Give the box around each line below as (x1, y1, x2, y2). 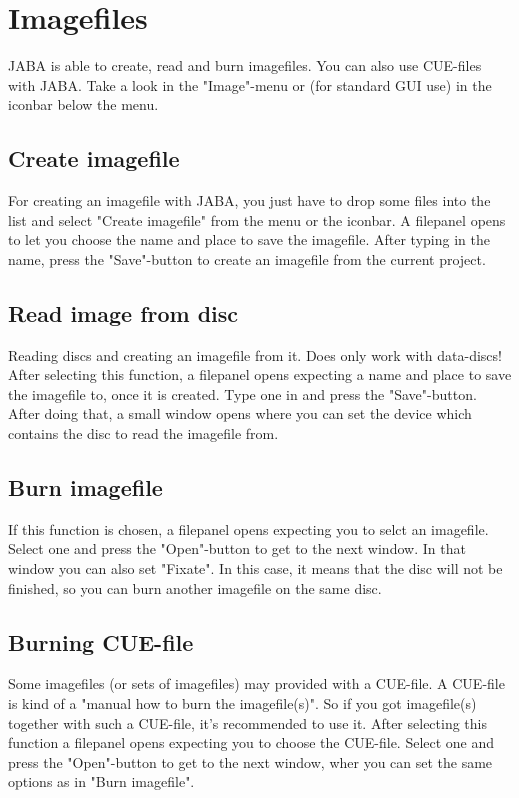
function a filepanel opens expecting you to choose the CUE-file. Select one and (8, 732, 495, 753)
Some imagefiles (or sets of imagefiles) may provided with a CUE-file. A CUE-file (8, 673, 505, 694)
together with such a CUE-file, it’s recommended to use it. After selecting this (8, 712, 487, 733)
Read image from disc (8, 297, 239, 328)
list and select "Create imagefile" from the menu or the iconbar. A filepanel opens (8, 209, 506, 230)
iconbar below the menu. (8, 94, 159, 115)
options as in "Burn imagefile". (8, 771, 195, 792)
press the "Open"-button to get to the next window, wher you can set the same (8, 751, 493, 772)
